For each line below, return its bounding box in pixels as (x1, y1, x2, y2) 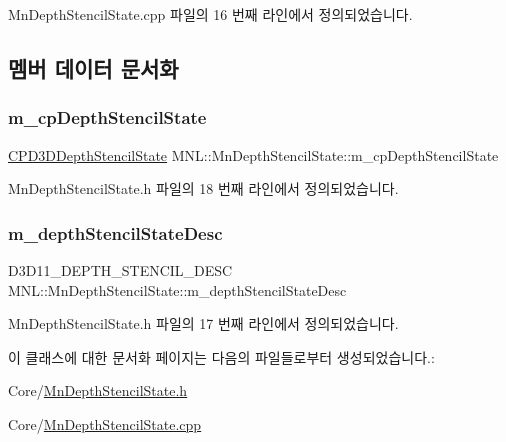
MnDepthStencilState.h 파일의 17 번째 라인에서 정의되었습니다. (8, 313, 399, 334)
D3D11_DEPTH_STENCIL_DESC (8, 260, 233, 280)
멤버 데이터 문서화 (8, 52, 179, 83)
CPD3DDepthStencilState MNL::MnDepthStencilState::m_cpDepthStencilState (8, 144, 499, 165)
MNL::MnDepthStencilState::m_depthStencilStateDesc (8, 279, 347, 300)
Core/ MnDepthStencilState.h (8, 380, 188, 401)
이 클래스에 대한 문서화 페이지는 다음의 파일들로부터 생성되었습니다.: (8, 346, 435, 367)
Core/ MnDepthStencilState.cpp (8, 413, 202, 434)
